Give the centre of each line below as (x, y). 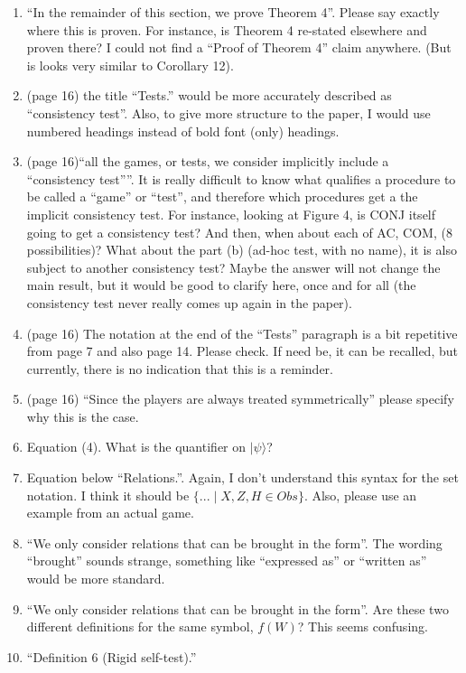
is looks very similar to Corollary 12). (130, 65)
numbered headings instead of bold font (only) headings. (183, 131)
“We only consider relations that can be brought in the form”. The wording (234, 542)
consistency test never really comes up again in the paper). (189, 302)
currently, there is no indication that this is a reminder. (180, 368)
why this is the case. (83, 416)
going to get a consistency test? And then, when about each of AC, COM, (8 (239, 232)
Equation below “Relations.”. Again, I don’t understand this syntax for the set (242, 477)
